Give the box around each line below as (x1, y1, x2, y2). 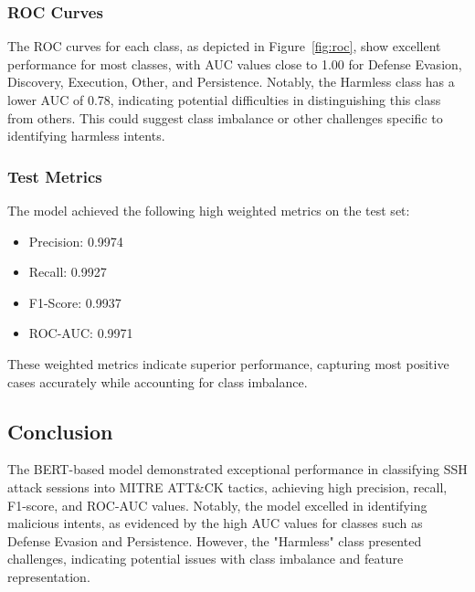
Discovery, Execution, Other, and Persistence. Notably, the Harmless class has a (7, 72, 455, 91)
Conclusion (7, 417, 113, 445)
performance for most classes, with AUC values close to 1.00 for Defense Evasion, (7, 54, 462, 73)
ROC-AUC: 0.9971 (28, 323, 133, 343)
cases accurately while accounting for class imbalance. (7, 372, 308, 391)
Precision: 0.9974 (28, 231, 123, 250)
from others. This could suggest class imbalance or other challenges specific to (7, 108, 443, 127)
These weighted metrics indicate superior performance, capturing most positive (7, 354, 449, 373)
